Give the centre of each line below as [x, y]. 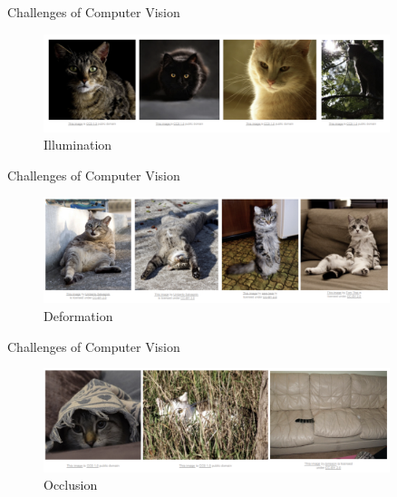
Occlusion [71, 485]
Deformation [78, 316]
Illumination [78, 145]
